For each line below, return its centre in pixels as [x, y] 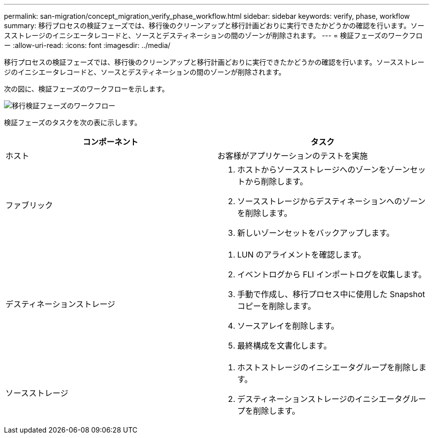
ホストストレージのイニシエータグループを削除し [328, 367]
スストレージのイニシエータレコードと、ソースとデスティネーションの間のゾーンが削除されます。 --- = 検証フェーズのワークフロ [213, 35]
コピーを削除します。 [277, 306]
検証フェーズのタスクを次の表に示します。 [73, 122]
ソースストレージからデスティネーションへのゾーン [331, 201]
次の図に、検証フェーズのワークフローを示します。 [87, 89]
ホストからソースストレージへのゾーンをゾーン [324, 170]
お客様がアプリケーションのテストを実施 [293, 156]
